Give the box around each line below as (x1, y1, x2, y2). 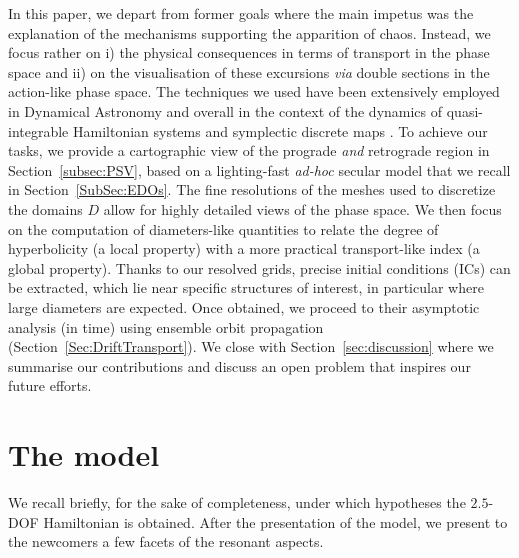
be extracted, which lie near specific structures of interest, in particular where (8, 277, 484, 298)
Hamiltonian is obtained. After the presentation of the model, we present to (43, 511, 508, 532)
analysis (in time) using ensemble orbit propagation (8, 316, 324, 337)
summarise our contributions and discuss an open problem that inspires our (8, 355, 471, 376)
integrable (8, 120, 69, 141)
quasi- (446, 100, 483, 121)
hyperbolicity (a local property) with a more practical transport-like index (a (8, 238, 480, 259)
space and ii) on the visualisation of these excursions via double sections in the (8, 61, 490, 82)
